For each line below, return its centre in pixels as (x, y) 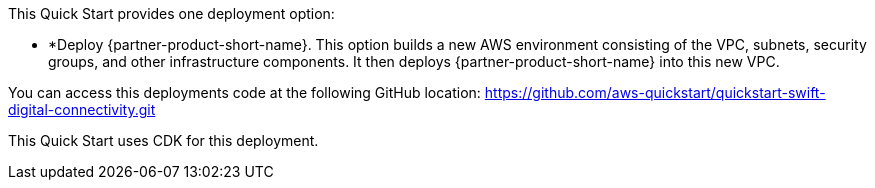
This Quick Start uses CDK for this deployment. (163, 140)
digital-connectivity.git (82, 109)
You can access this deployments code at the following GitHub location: (244, 92)
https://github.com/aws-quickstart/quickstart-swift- (655, 92)
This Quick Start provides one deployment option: (171, 13)
